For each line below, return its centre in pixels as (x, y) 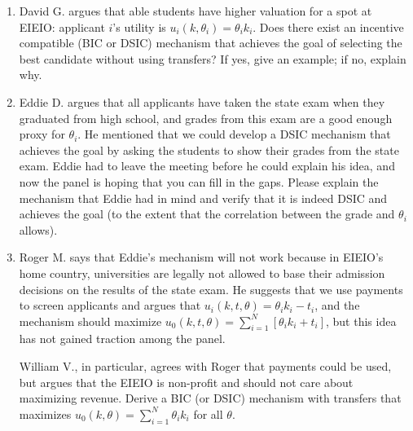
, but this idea (361, 321)
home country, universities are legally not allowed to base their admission (202, 273)
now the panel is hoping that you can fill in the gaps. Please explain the (199, 181)
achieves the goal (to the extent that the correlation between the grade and (207, 214)
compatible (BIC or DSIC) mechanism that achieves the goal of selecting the (211, 43)
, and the (337, 305)
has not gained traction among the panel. (122, 339)
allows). (38, 229)
